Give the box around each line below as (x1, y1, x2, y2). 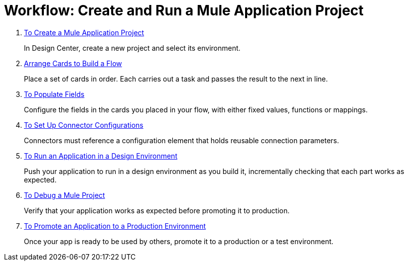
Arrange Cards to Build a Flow (24, 59, 122, 68)
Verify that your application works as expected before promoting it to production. (24, 206, 290, 215)
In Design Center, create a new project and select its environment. (24, 43, 241, 52)
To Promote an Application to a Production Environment (24, 221, 206, 230)
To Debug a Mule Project (24, 190, 105, 199)
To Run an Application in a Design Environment (24, 151, 177, 160)
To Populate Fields (24, 89, 85, 98)
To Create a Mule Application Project (24, 28, 144, 37)
